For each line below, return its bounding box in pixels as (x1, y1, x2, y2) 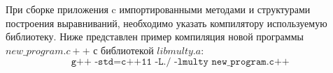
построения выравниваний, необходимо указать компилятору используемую (6, 15, 327, 30)
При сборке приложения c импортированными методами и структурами (6, 2, 311, 16)
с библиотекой (93, 42, 154, 57)
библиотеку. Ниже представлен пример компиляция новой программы (6, 29, 304, 44)
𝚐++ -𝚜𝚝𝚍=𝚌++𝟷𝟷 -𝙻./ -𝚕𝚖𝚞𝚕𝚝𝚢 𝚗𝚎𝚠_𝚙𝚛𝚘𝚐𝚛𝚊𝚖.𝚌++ (71, 57, 290, 67)
